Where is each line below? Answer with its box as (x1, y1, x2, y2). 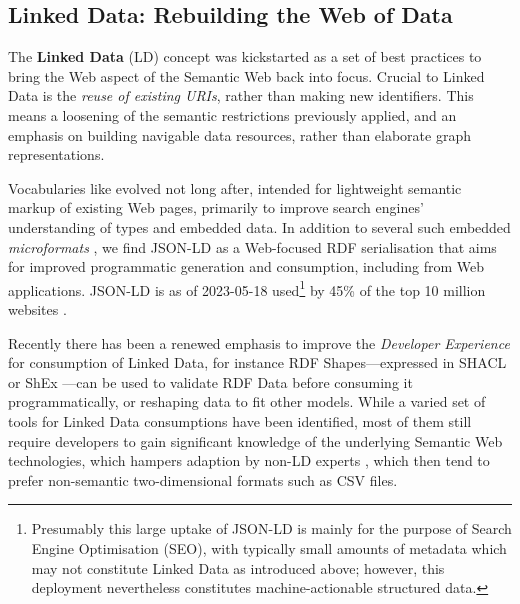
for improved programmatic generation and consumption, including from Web (8, 256, 484, 277)
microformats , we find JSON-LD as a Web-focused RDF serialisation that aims (8, 236, 497, 257)
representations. (8, 144, 105, 165)
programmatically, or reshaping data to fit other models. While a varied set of (8, 391, 486, 412)
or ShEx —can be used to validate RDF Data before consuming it (8, 371, 413, 392)
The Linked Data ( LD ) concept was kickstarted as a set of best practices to (8, 46, 482, 67)
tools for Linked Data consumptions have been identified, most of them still (8, 410, 472, 431)
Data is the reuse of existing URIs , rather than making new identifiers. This (8, 85, 474, 106)
